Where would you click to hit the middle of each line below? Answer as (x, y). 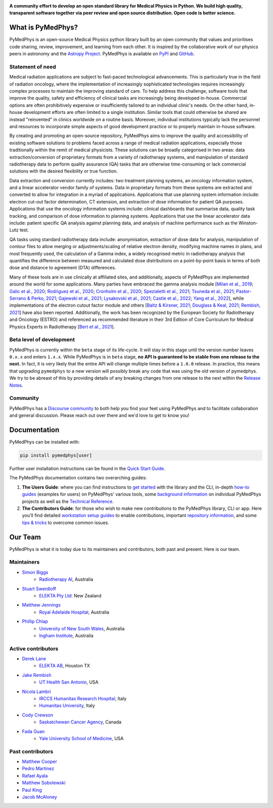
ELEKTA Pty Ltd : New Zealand (70, 595)
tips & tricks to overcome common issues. (66, 522)
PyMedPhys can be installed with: (45, 442)
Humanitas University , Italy (67, 706)
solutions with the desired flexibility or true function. (64, 171)
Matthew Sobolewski (44, 783)
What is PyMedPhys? (44, 28)
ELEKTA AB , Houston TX (65, 666)
